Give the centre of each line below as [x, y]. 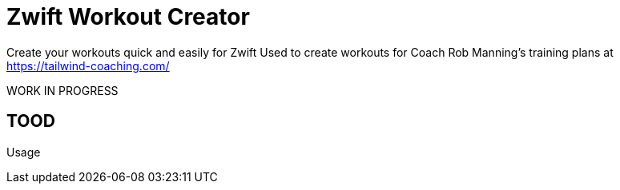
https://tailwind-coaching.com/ [88, 65]
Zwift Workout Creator [128, 17]
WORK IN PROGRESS [62, 90]
